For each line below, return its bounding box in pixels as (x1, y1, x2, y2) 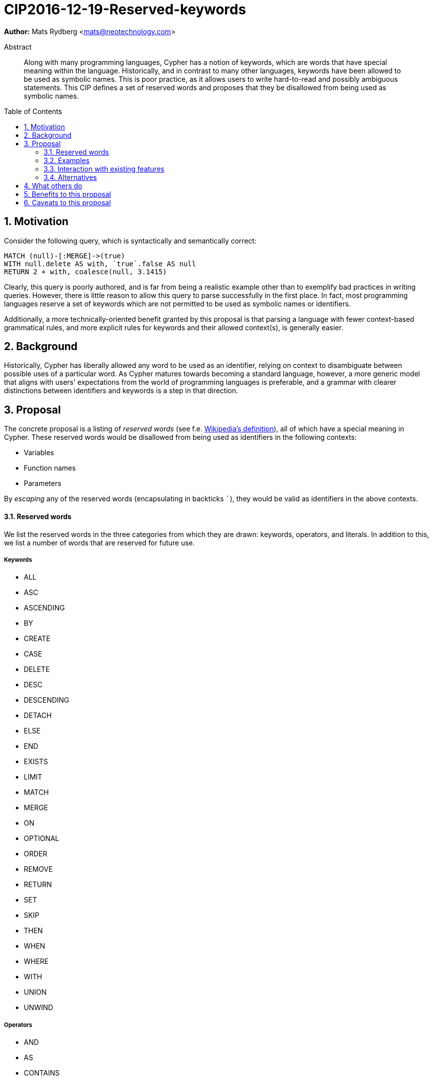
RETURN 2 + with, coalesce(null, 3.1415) (4, 267, 167, 276)
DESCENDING (24, 696, 69, 705)
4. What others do (24, 181, 82, 190)
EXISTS (24, 757, 48, 766)
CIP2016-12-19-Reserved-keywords (4, 1, 246, 18)
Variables (24, 448, 54, 457)
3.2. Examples (44, 156, 90, 165)
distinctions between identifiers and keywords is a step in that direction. (4, 386, 238, 395)
